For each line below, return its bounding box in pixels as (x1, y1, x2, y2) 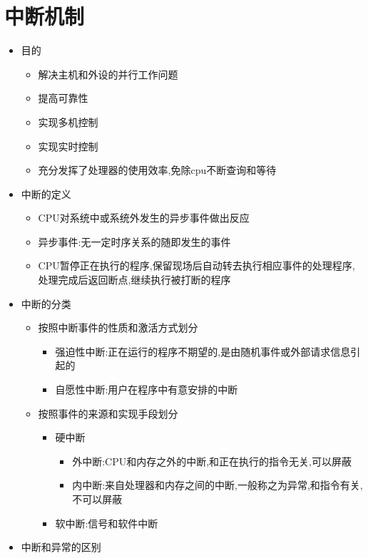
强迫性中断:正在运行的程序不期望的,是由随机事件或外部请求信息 (55, 343, 351, 358)
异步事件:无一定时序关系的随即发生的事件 (38, 234, 231, 249)
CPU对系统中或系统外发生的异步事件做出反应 (38, 210, 250, 225)
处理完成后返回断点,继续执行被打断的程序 (38, 272, 231, 287)
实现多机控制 (38, 114, 98, 129)
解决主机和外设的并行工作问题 (38, 66, 178, 81)
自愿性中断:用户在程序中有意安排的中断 (55, 382, 238, 397)
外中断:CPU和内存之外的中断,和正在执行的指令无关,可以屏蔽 (72, 453, 352, 468)
